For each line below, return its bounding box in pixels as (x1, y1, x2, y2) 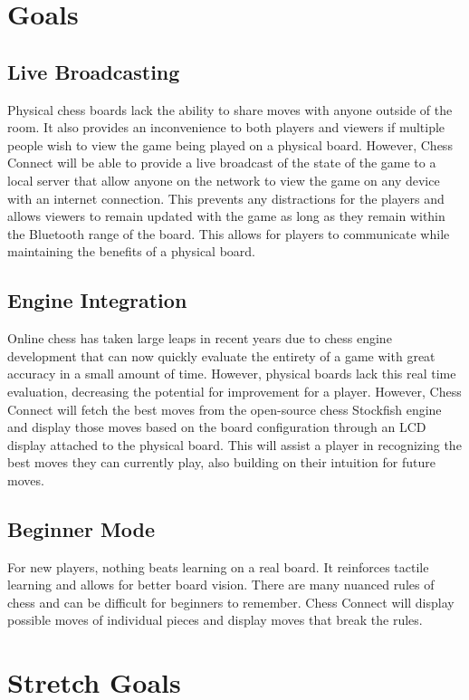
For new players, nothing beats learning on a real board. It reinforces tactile (7, 557, 429, 576)
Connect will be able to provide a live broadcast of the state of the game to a (7, 153, 436, 172)
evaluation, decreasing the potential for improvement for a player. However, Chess (7, 381, 462, 400)
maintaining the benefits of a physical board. (7, 242, 256, 261)
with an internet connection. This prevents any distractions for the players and (7, 188, 445, 207)
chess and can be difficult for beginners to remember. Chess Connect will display (7, 592, 455, 611)
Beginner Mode (7, 514, 156, 542)
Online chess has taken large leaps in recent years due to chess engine (7, 329, 392, 348)
